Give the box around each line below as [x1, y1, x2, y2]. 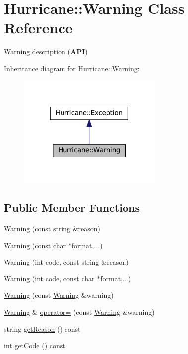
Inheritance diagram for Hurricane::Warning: [4, 63, 140, 73]
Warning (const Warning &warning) [4, 290, 114, 300]
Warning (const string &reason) [4, 223, 101, 234]
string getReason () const [4, 323, 81, 334]
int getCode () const [4, 340, 65, 351]
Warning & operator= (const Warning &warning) [4, 307, 155, 317]
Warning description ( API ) [4, 46, 88, 57]
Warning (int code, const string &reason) [4, 257, 129, 267]
